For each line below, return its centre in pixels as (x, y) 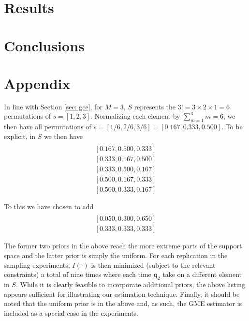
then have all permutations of (48, 127)
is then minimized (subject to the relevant (153, 265)
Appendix (37, 83)
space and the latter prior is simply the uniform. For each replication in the (116, 255)
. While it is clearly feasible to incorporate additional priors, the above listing (131, 284)
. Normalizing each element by (135, 116)
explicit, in (20, 136)
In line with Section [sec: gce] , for (53, 106)
